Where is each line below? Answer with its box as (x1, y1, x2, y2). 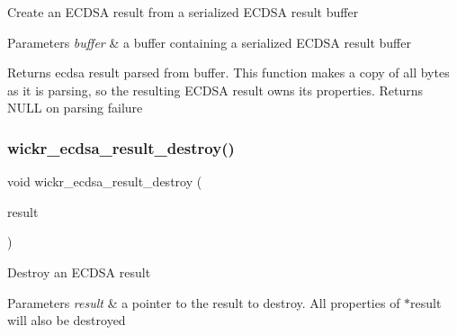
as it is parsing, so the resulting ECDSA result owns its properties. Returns (7, 80, 424, 99)
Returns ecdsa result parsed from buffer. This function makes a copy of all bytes (7, 63, 450, 82)
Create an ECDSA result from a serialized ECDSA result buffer (7, 3, 359, 21)
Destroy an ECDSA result (7, 262, 151, 281)
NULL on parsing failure (7, 98, 143, 117)
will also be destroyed (7, 311, 126, 330)
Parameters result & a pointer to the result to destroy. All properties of (7, 293, 400, 312)
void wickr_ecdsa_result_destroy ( (7, 172, 202, 191)
